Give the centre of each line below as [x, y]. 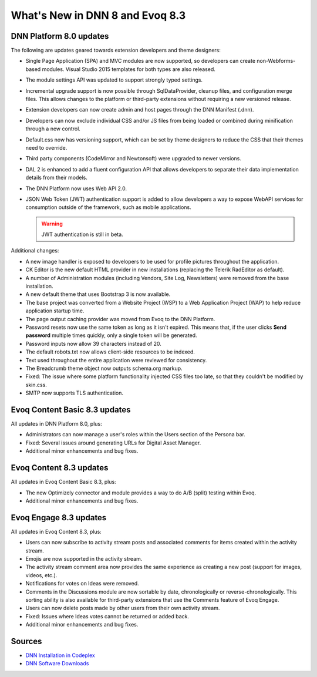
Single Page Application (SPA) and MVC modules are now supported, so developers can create [140, 61]
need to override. [46, 147]
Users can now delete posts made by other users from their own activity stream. [123, 608]
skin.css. [36, 385]
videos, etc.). [41, 575]
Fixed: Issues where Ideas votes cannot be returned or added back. [107, 616]
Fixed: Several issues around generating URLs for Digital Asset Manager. [113, 443]
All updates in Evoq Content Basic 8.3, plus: [64, 482]
